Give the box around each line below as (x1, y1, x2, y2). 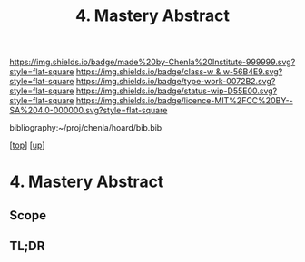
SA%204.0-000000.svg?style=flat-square (9, 105, 168, 116)
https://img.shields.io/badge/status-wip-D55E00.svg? (75, 85, 278, 96)
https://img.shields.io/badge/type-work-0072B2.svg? (75, 76, 276, 87)
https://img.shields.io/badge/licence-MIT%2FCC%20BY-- (75, 95, 293, 106)
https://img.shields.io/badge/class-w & (75, 66, 221, 77)
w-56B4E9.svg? (222, 66, 283, 77)
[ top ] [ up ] (9, 140, 45, 150)
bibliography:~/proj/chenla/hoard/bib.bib (9, 122, 162, 133)
